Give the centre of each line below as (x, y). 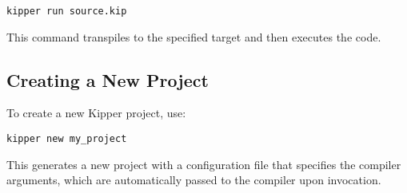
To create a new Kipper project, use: (96, 113)
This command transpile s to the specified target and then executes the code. (194, 36)
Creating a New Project (108, 79)
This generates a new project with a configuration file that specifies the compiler (204, 164)
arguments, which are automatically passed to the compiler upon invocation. (194, 180)
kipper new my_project (67, 139)
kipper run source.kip (67, 11)
